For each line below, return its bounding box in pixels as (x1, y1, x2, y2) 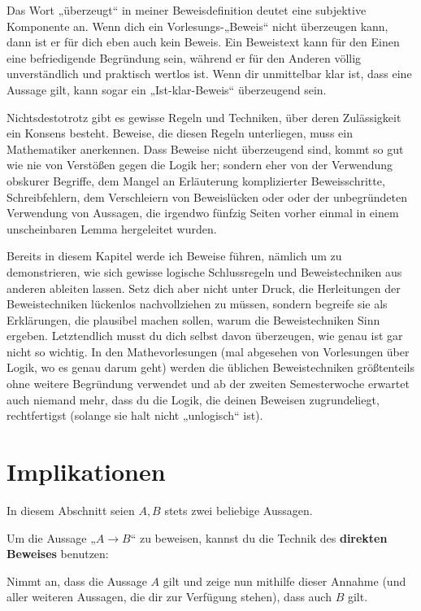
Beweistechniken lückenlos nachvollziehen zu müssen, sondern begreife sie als (7, 295, 388, 312)
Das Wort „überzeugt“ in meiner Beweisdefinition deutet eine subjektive (7, 2, 367, 18)
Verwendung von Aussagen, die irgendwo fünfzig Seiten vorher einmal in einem (7, 204, 399, 221)
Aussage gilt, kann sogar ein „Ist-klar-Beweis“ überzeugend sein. (7, 81, 327, 98)
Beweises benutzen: (7, 545, 109, 562)
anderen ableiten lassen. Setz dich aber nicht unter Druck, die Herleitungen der (7, 279, 401, 296)
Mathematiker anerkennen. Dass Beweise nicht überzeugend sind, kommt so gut (7, 140, 404, 157)
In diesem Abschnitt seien (7, 501, 135, 518)
